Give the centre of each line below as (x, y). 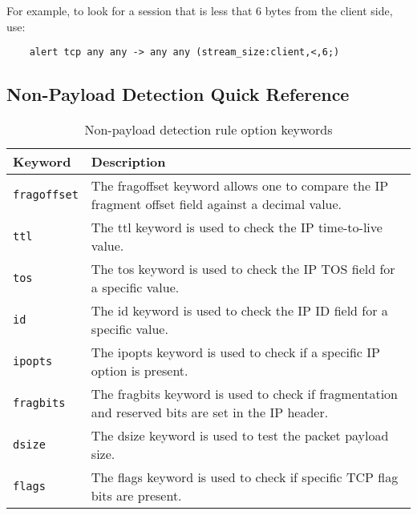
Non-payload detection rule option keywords (208, 130)
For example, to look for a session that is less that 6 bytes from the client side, (200, 10)
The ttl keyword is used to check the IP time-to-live (237, 227)
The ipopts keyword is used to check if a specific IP (235, 352)
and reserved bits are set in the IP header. (210, 412)
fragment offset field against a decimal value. (217, 204)
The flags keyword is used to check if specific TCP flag (245, 477)
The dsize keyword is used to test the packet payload (240, 436)
